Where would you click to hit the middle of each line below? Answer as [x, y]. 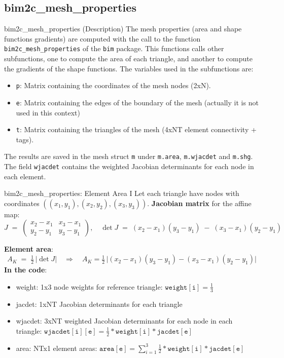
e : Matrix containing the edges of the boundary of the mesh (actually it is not [137, 102]
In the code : [26, 270]
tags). [25, 139]
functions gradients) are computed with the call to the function [102, 38]
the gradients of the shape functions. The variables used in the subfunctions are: [129, 68]
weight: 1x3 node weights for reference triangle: [89, 286]
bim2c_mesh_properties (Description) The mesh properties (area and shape [123, 29]
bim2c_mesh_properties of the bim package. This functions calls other [114, 48]
